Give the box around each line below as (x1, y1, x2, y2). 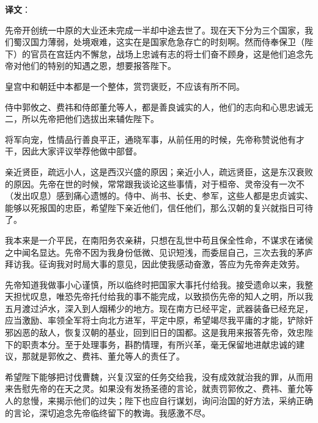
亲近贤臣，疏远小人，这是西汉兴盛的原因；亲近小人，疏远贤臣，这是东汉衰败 (5, 165, 313, 178)
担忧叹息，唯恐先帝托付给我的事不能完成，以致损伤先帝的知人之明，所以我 (13, 290, 313, 303)
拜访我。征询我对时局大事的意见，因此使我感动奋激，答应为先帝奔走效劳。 (5, 258, 305, 270)
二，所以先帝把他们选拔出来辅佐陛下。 (5, 112, 159, 125)
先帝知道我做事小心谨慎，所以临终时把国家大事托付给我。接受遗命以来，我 (5, 278, 305, 291)
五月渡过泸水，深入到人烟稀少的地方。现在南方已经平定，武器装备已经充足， (5, 302, 313, 314)
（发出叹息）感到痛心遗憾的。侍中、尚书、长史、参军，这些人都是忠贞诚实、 (5, 189, 313, 202)
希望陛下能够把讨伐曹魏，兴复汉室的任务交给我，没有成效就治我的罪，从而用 (5, 370, 313, 383)
